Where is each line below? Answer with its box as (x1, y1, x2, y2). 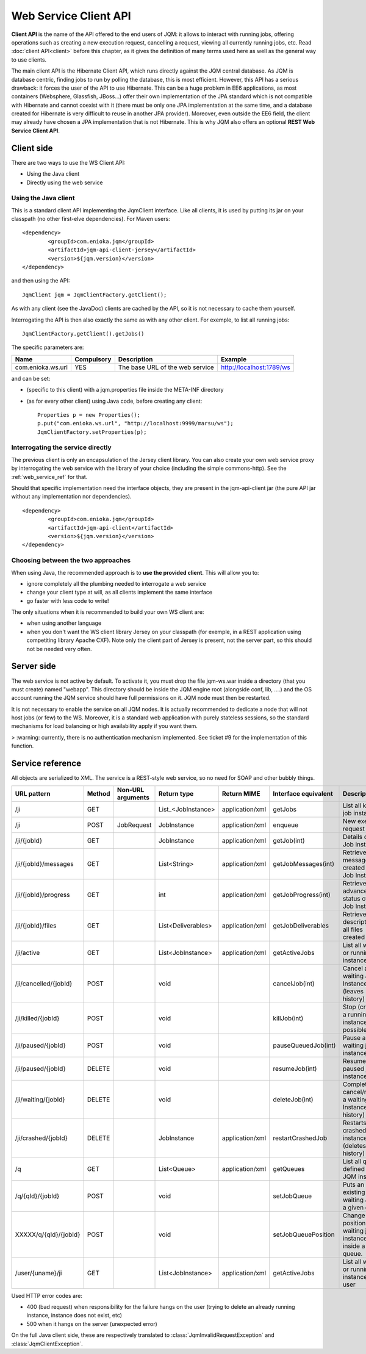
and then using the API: (11, 277, 70, 284)
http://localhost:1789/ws (220, 363, 290, 372)
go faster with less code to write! (26, 597, 109, 604)
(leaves (342, 987, 364, 995)
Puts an (342, 1180, 365, 1189)
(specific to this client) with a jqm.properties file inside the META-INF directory (26, 386, 224, 394)
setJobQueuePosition (273, 1230, 335, 1239)
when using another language (26, 619, 102, 627)
